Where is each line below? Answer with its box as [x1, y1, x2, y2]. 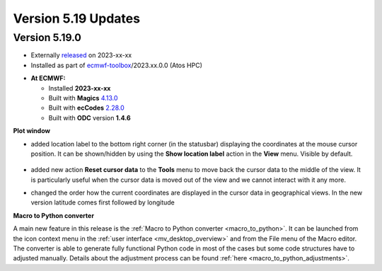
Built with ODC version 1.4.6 [48, 113, 131, 122]
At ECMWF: [30, 74, 66, 83]
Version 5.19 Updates [13, 11, 141, 26]
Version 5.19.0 [13, 31, 81, 44]
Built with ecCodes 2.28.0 [48, 103, 125, 113]
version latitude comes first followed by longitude [30, 198, 175, 207]
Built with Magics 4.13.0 [48, 93, 118, 102]
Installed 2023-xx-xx [48, 83, 111, 92]
